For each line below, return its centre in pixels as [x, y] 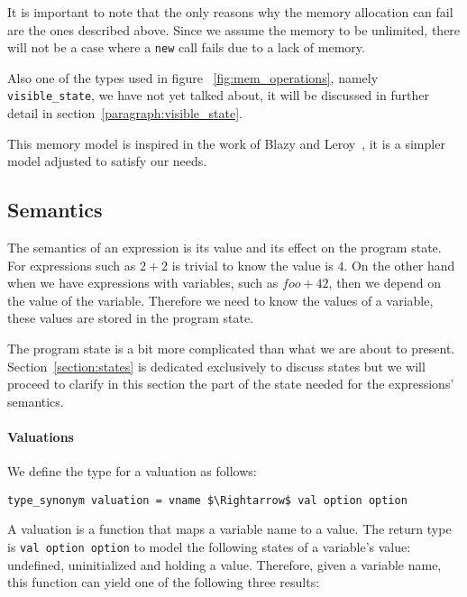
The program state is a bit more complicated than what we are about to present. [231, 349]
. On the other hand [399, 265]
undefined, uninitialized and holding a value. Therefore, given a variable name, [224, 564]
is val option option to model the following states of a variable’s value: [209, 547]
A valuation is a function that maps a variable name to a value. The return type [229, 529]
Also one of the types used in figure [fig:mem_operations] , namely [193, 77]
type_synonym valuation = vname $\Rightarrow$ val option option [207, 500]
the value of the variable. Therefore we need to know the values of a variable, [220, 300]
